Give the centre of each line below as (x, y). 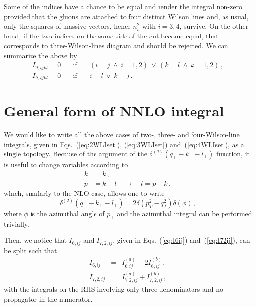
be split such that (31, 250)
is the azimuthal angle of (67, 213)
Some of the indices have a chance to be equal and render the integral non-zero (123, 6)
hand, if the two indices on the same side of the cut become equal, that (111, 36)
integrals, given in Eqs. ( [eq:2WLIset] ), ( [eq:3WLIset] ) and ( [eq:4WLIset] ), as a (124, 144)
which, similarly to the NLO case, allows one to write (84, 193)
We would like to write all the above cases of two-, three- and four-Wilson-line (122, 134)
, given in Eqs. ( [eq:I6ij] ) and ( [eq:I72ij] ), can (181, 240)
